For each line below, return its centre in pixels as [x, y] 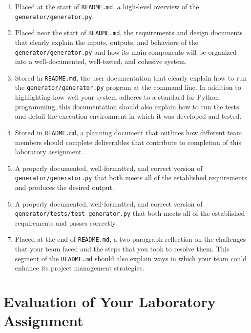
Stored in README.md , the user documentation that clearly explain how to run [131, 77]
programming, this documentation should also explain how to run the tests [127, 106]
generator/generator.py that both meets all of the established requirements [131, 177]
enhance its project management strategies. [80, 268]
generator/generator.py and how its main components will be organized [126, 52]
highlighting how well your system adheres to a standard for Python [117, 97]
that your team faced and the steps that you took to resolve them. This [122, 249]
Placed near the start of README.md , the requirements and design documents [129, 32]
